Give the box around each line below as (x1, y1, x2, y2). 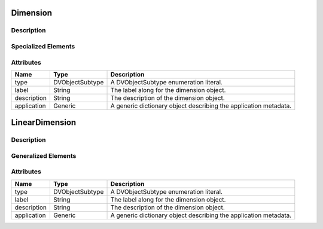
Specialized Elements (11, 42, 75, 50)
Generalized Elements (11, 151, 77, 160)
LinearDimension (11, 117, 77, 128)
